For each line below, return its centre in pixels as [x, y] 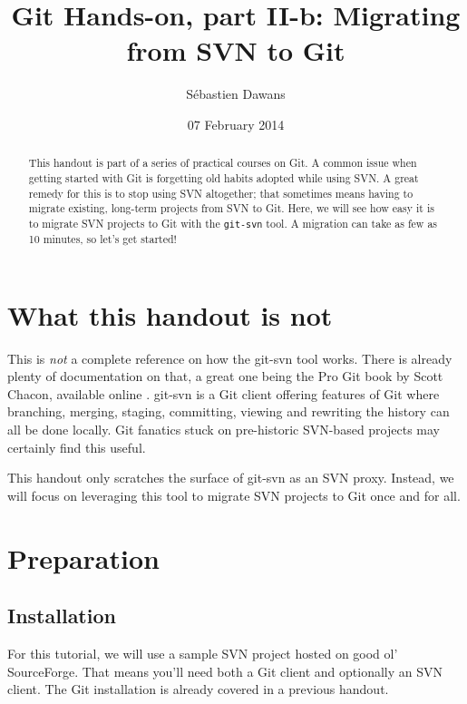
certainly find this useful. [77, 447]
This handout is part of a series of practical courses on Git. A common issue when [223, 163]
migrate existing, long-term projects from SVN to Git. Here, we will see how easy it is [231, 208]
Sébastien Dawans [236, 94]
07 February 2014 [236, 124]
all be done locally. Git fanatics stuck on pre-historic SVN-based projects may [224, 430]
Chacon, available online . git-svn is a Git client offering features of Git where [224, 393]
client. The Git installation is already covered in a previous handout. [198, 689]
